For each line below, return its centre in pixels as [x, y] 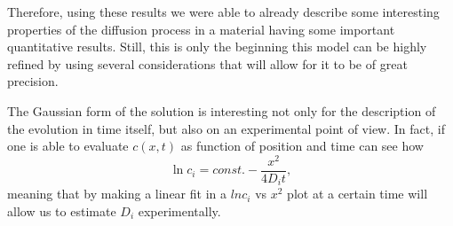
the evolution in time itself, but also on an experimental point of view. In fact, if [226, 128]
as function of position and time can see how [302, 146]
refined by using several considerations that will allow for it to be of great [207, 63]
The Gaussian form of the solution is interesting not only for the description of [222, 110]
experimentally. [179, 210]
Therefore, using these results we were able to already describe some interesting [223, 12]
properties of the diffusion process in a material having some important [201, 29]
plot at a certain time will [358, 194]
